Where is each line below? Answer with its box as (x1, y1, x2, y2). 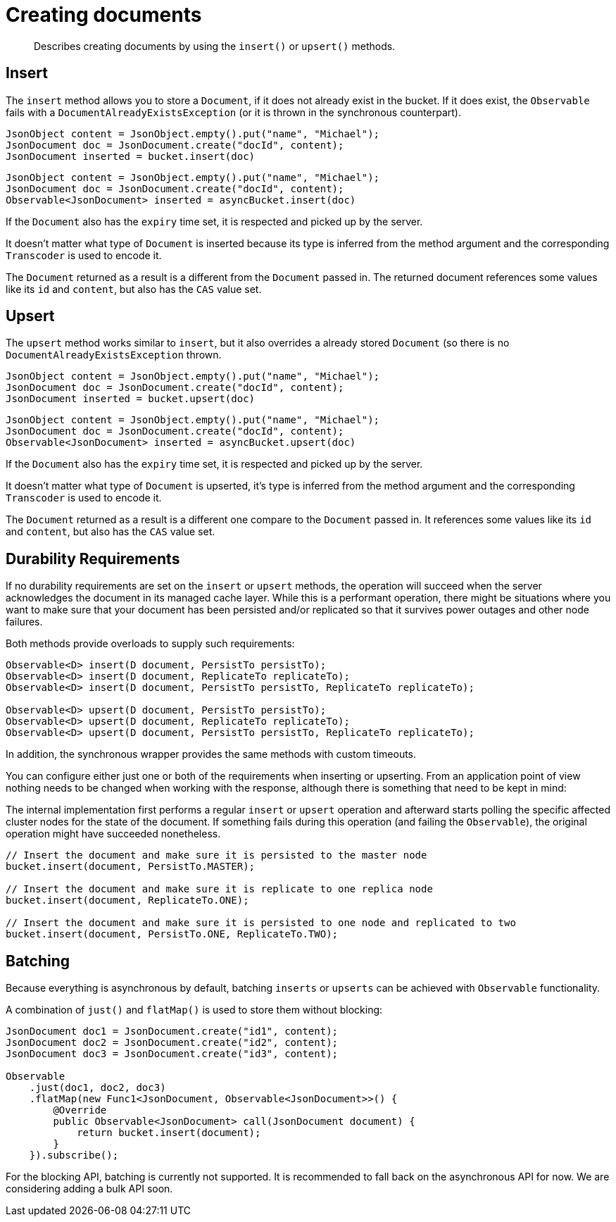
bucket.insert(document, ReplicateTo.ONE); (6, 894, 249, 906)
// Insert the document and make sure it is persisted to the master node (6, 849, 427, 861)
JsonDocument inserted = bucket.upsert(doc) (6, 393, 256, 405)
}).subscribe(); (29, 1149, 119, 1161)
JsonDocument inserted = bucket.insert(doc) (6, 150, 256, 162)
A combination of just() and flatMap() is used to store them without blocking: (6, 1004, 383, 1016)
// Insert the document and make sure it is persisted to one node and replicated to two (6, 917, 516, 929)
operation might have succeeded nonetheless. (6, 828, 221, 840)
